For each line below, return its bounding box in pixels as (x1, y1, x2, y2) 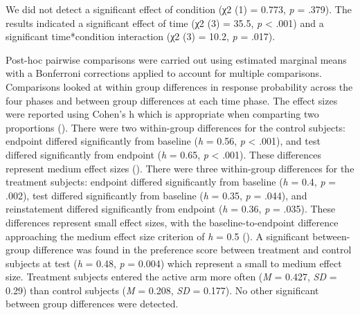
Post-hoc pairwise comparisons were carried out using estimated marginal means (6, 52, 347, 66)
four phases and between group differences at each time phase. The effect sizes (6, 93, 338, 107)
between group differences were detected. (6, 296, 179, 311)
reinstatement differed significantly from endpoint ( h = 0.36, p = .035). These (6, 201, 336, 216)
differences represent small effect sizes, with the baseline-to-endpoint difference (6, 215, 339, 229)
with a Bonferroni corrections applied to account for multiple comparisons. (6, 66, 322, 80)
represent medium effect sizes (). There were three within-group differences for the (6, 161, 354, 175)
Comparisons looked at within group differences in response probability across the (6, 79, 353, 93)
